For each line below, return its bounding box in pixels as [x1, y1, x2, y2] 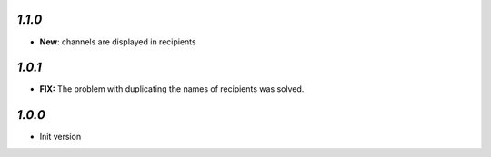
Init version [39, 132, 82, 142]
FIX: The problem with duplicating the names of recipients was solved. [39, 83, 305, 94]
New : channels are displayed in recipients [39, 36, 196, 47]
